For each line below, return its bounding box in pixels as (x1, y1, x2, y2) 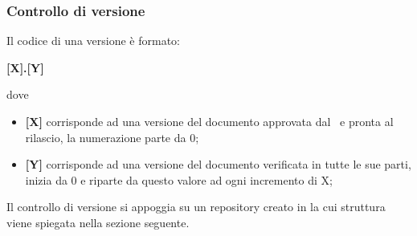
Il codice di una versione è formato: (6, 32, 180, 49)
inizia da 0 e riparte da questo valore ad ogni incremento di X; (25, 171, 333, 188)
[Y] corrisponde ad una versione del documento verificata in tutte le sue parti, (25, 156, 411, 173)
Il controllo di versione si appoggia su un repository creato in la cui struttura (6, 198, 386, 215)
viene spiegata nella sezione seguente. (6, 214, 190, 230)
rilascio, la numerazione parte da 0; (25, 128, 199, 145)
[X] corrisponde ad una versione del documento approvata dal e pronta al (25, 113, 394, 129)
